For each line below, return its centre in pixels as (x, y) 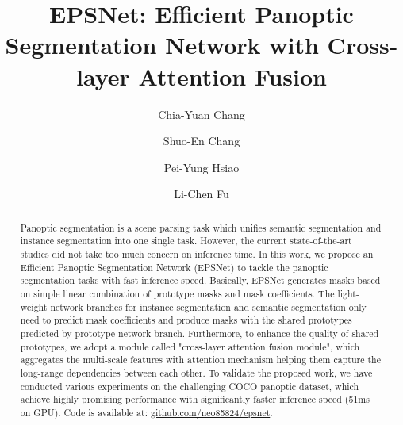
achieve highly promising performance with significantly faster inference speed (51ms (195, 399)
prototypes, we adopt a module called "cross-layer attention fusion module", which (190, 346)
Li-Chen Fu (201, 194)
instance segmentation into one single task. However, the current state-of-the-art (186, 241)
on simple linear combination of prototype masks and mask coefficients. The (177, 293)
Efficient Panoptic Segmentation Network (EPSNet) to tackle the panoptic (174, 267)
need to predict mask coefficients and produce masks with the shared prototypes (186, 320)
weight (34, 306)
